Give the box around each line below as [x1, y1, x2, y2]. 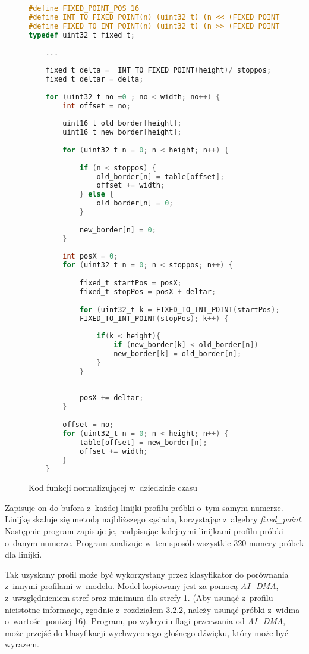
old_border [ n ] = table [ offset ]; [96, 172, 225, 181]
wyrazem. [5, 638, 39, 650]
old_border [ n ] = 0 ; [96, 199, 174, 208]
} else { [79, 190, 114, 199]
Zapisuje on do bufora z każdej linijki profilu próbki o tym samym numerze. [5, 501, 283, 513]
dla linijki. [5, 548, 42, 560]
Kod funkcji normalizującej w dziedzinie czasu [29, 481, 198, 494]
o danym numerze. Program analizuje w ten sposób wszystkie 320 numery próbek [5, 536, 304, 549]
